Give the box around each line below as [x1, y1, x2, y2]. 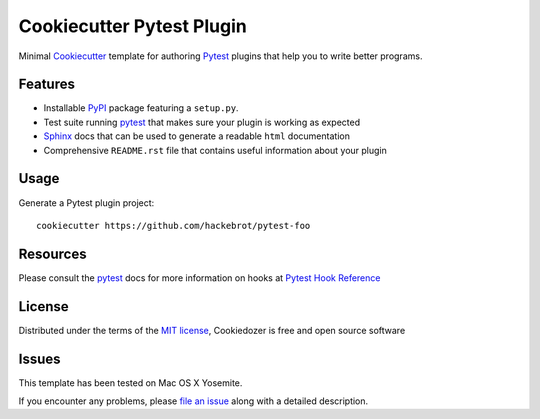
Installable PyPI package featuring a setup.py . [43, 102, 239, 114]
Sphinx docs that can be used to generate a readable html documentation [43, 130, 350, 142]
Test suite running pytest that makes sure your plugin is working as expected [43, 116, 360, 128]
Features [18, 76, 75, 93]
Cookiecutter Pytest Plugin [18, 15, 247, 37]
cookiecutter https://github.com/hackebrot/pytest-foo [36, 220, 311, 231]
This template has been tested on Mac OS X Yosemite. [18, 376, 243, 389]
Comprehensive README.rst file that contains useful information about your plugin [43, 144, 387, 156]
